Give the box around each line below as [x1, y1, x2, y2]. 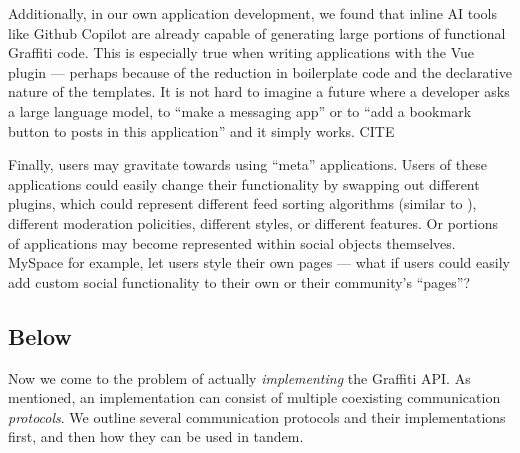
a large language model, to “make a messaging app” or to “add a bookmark [8, 100, 472, 121]
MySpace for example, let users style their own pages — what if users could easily [8, 252, 510, 273]
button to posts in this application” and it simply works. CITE [8, 120, 395, 141]
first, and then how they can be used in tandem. [8, 426, 304, 447]
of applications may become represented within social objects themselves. [8, 232, 456, 253]
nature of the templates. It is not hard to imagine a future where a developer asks [8, 81, 510, 102]
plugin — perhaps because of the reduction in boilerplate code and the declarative [8, 61, 512, 82]
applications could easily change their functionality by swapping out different [8, 173, 480, 194]
